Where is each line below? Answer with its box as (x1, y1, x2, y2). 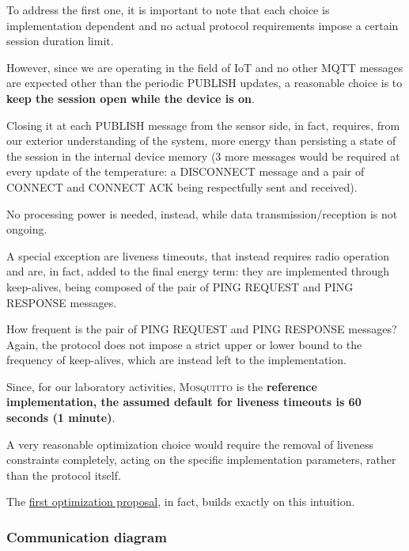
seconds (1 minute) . (6, 409, 116, 426)
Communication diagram (6, 526, 167, 546)
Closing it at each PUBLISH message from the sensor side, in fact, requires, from (6, 116, 400, 133)
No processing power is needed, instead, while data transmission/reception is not (6, 205, 398, 222)
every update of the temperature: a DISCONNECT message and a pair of (6, 163, 365, 180)
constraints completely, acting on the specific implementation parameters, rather (6, 451, 396, 468)
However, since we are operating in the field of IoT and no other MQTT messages (6, 59, 403, 75)
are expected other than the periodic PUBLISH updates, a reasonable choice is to (6, 74, 403, 91)
